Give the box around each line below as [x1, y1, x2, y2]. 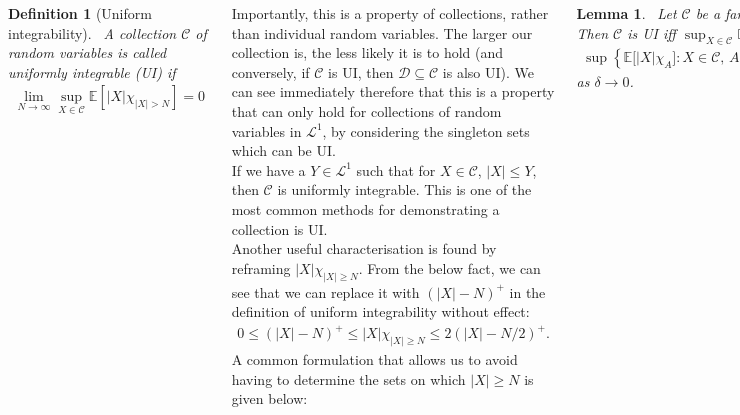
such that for [356, 159, 436, 180]
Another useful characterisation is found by [231, 238, 497, 259]
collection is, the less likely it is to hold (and [231, 42, 504, 63]
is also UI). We [442, 61, 534, 82]
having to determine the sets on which [231, 368, 466, 389]
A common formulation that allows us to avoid [231, 349, 518, 370]
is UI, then [328, 61, 394, 82]
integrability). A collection [8, 22, 177, 43]
